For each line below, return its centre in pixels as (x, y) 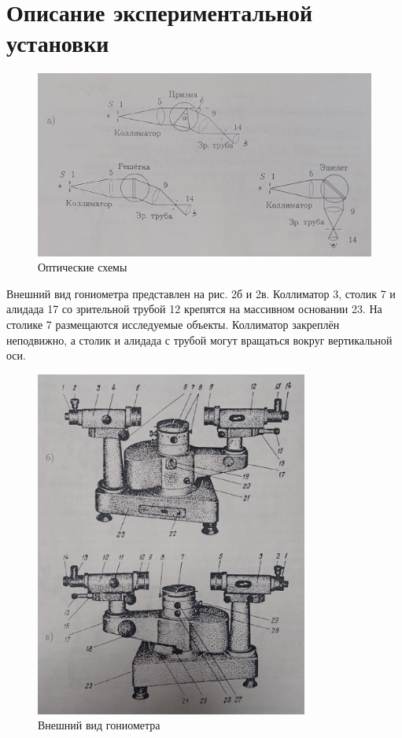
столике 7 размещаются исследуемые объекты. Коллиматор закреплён (173, 324)
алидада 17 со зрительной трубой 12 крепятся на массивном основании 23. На (194, 309)
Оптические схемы (83, 267)
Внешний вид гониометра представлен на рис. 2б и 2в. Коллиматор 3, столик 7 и (201, 293)
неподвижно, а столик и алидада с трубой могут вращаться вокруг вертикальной (199, 339)
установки (58, 43)
